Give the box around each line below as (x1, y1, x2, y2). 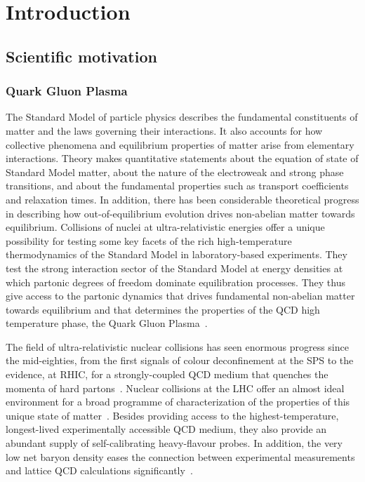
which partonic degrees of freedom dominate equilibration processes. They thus (6, 274, 345, 289)
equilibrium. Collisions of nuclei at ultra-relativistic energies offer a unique (6, 220, 325, 234)
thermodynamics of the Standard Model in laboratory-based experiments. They (6, 247, 347, 262)
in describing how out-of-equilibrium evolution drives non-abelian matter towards (6, 206, 355, 220)
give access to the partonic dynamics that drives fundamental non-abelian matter (6, 288, 355, 303)
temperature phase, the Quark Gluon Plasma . (6, 316, 208, 330)
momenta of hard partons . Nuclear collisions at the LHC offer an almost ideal (6, 380, 345, 395)
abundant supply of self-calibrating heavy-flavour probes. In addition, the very (6, 436, 343, 450)
